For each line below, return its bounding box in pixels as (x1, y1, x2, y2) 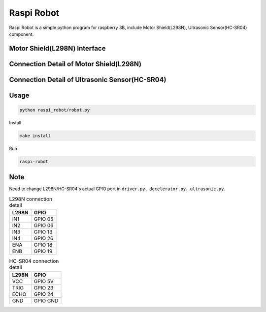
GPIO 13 (33, 228, 53, 235)
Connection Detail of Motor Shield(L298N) (9, 59, 142, 68)
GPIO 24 (33, 290, 54, 297)
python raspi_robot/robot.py (19, 107, 90, 113)
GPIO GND (33, 297, 59, 304)
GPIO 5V (33, 278, 54, 284)
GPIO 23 (33, 284, 54, 291)
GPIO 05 (33, 216, 54, 223)
